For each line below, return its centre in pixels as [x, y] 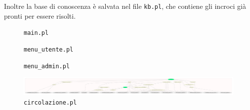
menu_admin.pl [47, 66]
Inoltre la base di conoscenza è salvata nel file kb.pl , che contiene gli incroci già [125, 6]
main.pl [36, 33]
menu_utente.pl [49, 49]
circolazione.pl [50, 102]
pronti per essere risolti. [40, 15]
